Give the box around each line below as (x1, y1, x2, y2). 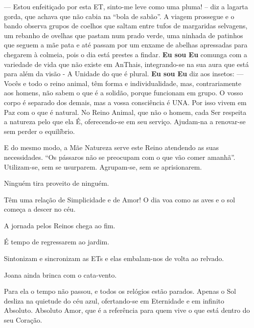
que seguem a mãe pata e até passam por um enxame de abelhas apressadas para (4, 40, 248, 50)
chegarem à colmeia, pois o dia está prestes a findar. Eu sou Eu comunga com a (4, 49, 247, 59)
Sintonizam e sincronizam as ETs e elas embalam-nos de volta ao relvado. (4, 253, 224, 263)
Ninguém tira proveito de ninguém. (4, 178, 109, 188)
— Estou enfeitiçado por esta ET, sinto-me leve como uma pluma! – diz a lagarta (4, 1, 248, 11)
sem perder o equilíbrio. (4, 126, 75, 136)
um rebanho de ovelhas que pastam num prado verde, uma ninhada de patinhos (4, 30, 243, 40)
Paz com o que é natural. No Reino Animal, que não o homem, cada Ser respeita (4, 107, 247, 117)
